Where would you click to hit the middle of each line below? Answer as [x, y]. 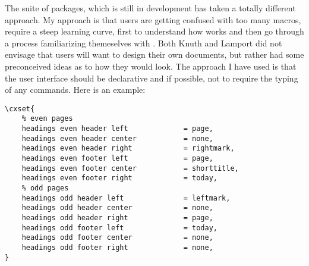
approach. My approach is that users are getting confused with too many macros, [153, 19]
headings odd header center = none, [117, 208]
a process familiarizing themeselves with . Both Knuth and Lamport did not [144, 43]
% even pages [47, 119]
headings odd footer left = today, [119, 228]
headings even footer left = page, [117, 159]
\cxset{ [20, 109]
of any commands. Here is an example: [75, 90]
